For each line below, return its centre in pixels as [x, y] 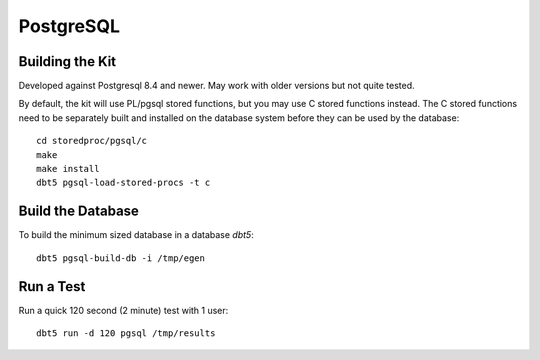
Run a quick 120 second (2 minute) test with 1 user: [123, 310]
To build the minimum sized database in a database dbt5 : [136, 235]
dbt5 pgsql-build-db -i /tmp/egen [120, 258]
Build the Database [79, 211]
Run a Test [52, 286]
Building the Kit [67, 61]
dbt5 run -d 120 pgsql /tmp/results [126, 333]
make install [68, 169]
